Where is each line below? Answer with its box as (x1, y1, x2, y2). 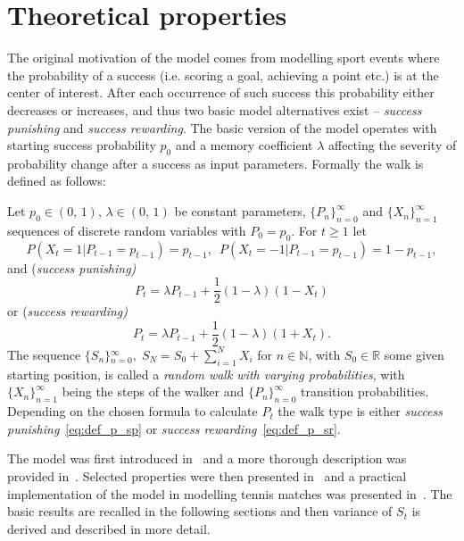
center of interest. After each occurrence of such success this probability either (7, 83, 435, 102)
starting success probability (7, 136, 156, 154)
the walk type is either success (278, 402, 443, 420)
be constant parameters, (174, 202, 306, 221)
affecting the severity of (328, 136, 457, 154)
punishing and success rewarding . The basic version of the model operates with (7, 118, 437, 137)
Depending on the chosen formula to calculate (7, 402, 258, 420)
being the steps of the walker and (62, 382, 244, 401)
